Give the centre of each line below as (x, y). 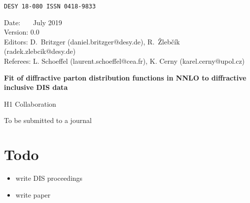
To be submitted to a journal (48, 120)
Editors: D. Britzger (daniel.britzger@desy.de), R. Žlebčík (92, 41)
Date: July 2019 (33, 22)
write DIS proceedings (49, 178)
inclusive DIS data (36, 87)
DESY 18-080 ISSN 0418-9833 (50, 6)
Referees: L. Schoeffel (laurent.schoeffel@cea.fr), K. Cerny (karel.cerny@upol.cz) (125, 61)
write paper (33, 194)
